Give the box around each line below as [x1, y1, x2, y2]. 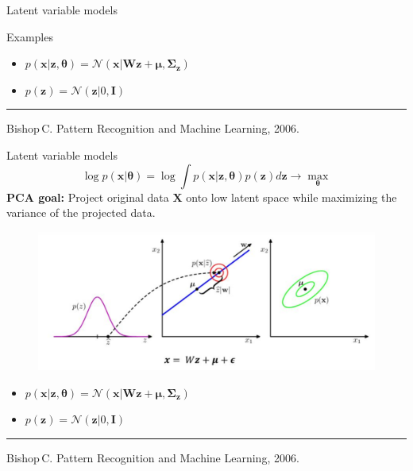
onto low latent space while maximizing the [186, 188, 397, 205]
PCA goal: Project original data [6, 188, 169, 205]
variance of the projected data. [6, 204, 156, 221]
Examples [6, 28, 53, 44]
